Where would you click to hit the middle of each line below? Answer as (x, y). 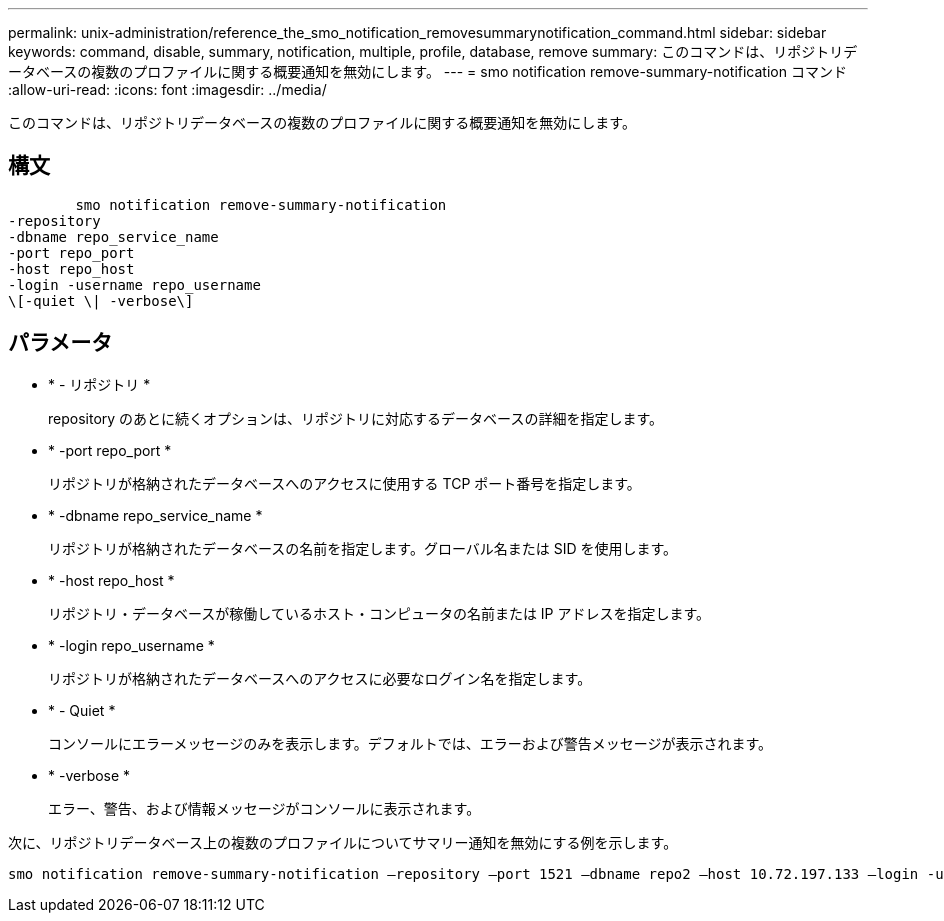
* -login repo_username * (131, 645)
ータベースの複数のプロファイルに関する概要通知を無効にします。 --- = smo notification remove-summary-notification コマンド (427, 71)
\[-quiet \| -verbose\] (101, 300)
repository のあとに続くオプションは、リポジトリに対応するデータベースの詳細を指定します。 (355, 418)
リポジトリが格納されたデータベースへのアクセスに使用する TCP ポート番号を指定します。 (344, 483)
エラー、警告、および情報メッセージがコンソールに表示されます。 (264, 808)
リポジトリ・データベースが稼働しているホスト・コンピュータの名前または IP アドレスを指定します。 (379, 613)
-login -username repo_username (134, 284)
